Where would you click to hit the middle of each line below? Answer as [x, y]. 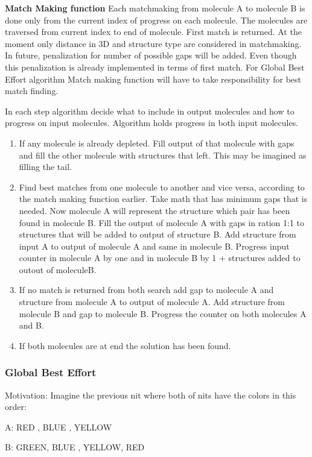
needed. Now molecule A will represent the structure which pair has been [154, 210]
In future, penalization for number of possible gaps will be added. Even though [151, 55]
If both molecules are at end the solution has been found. [125, 345]
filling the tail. [45, 167]
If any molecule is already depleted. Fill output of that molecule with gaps [157, 143]
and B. [31, 325]
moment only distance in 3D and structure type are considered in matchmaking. [153, 43]
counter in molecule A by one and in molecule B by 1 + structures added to [160, 258]
